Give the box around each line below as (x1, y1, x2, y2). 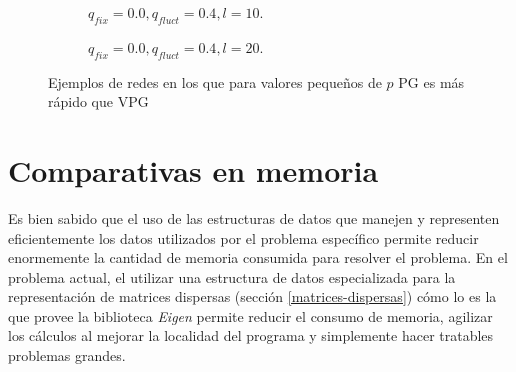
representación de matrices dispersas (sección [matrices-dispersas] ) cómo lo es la (8, 286, 497, 307)
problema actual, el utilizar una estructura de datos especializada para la (8, 266, 456, 287)
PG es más (398, 71, 465, 92)
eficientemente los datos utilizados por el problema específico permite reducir (8, 227, 479, 248)
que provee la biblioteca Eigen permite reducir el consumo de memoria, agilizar (8, 305, 493, 326)
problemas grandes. (8, 345, 126, 366)
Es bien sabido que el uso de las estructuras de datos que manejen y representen (8, 207, 500, 228)
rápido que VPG (48, 91, 149, 112)
